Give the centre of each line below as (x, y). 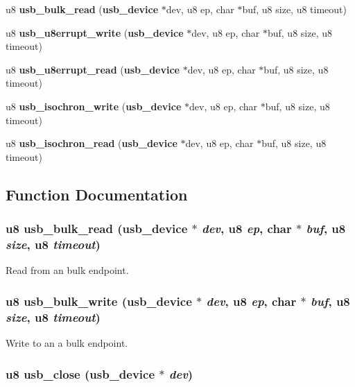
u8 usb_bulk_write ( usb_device (99, 301)
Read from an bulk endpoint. (67, 270)
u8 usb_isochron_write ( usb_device (94, 106)
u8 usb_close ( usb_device (80, 373)
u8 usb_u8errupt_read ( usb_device (93, 69)
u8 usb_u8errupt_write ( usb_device (95, 32)
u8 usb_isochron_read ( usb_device (92, 143)
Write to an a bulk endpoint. (67, 343)
